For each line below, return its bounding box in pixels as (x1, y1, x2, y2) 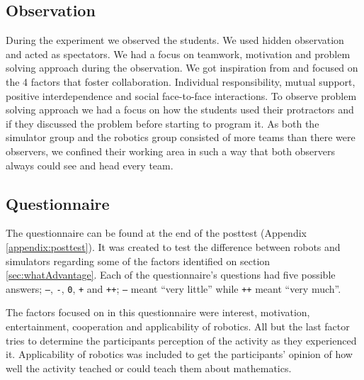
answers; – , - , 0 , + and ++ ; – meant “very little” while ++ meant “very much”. (6, 281, 341, 296)
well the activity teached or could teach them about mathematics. (6, 360, 292, 375)
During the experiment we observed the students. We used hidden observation (6, 33, 344, 47)
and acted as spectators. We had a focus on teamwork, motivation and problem (6, 46, 351, 61)
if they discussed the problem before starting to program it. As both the (6, 116, 319, 130)
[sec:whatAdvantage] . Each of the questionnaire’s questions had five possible (6, 267, 336, 282)
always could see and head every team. (6, 157, 174, 172)
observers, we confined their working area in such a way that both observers (6, 143, 335, 158)
